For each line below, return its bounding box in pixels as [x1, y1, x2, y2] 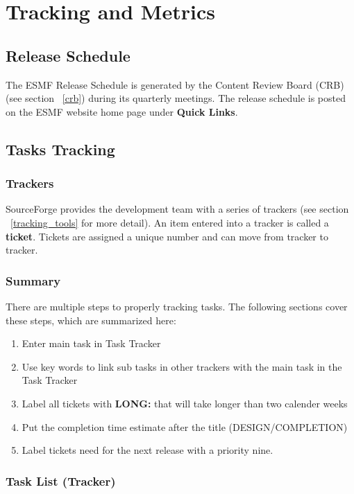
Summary [6, 272, 61, 289]
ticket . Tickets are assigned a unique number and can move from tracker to [6, 229, 328, 243]
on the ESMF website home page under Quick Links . [6, 104, 238, 118]
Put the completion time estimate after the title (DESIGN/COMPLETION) [22, 419, 348, 434]
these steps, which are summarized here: [6, 312, 176, 327]
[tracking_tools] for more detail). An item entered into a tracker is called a [10, 215, 329, 229]
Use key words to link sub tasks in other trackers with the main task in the [22, 359, 342, 373]
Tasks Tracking [6, 138, 115, 159]
